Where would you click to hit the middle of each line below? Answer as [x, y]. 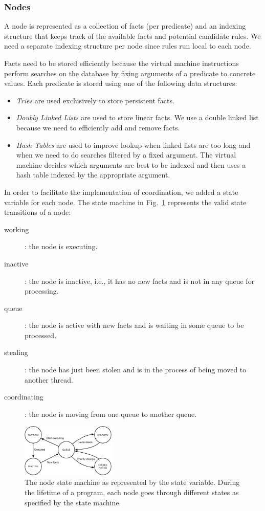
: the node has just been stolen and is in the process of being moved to [136, 370]
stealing [16, 352]
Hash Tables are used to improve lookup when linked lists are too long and [133, 145]
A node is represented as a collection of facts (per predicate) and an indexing [125, 26]
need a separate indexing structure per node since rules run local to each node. [128, 46]
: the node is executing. [61, 246]
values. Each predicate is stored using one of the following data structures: [121, 83]
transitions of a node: [38, 212]
